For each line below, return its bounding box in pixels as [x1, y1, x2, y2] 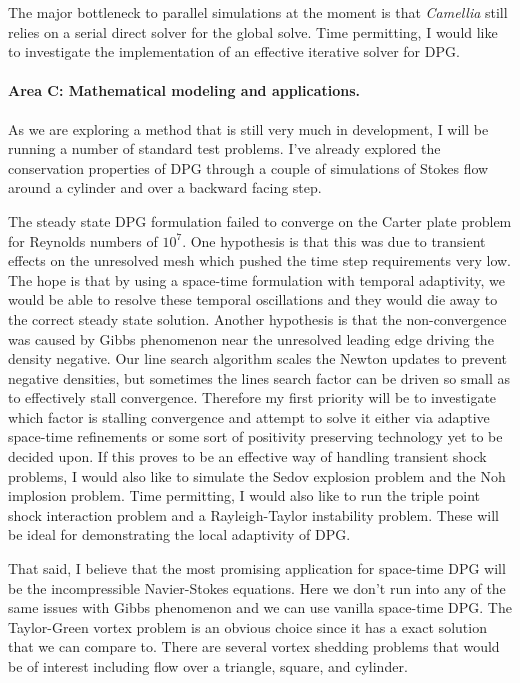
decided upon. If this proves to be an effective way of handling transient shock [8, 446, 487, 467]
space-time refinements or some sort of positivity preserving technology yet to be [8, 426, 503, 447]
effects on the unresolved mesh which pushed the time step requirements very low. [8, 250, 511, 271]
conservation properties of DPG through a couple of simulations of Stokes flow [8, 157, 489, 178]
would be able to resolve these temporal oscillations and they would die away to [8, 289, 498, 310]
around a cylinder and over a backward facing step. [8, 177, 322, 198]
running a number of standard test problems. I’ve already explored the [8, 138, 441, 159]
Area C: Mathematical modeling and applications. [8, 80, 361, 101]
